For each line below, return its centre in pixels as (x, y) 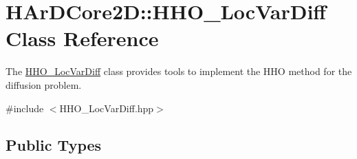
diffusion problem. (44, 84)
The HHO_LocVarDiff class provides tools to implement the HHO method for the (179, 71)
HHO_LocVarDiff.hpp (107, 108)
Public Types (54, 145)
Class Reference (82, 38)
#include (25, 108)
